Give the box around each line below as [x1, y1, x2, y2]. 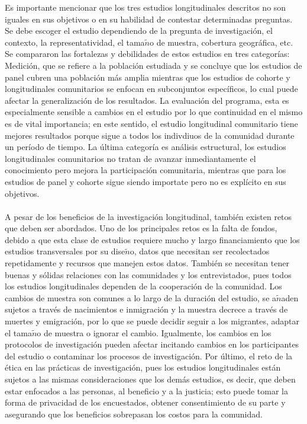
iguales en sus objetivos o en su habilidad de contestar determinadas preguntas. [5, 12, 293, 25]
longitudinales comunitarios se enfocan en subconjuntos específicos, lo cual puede [5, 82, 298, 95]
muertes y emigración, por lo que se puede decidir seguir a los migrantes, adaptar [5, 315, 300, 327]
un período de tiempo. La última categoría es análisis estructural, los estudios [5, 141, 286, 153]
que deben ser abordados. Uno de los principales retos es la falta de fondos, [5, 222, 277, 234]
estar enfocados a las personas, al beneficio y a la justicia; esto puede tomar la [5, 384, 288, 397]
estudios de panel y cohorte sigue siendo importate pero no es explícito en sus [5, 175, 286, 187]
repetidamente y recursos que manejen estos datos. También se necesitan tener [5, 257, 289, 269]
